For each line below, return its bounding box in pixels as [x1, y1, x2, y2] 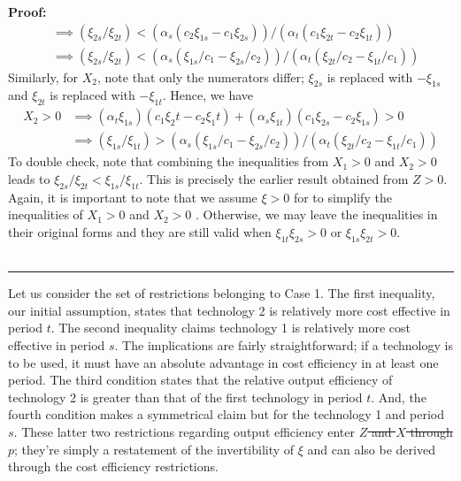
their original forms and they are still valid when [8, 222, 272, 240]
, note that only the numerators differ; [97, 67, 304, 86]
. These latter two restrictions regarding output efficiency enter [13, 423, 356, 441]
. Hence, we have [162, 86, 254, 104]
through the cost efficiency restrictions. [8, 457, 219, 476]
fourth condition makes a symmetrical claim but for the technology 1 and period [8, 405, 445, 424]
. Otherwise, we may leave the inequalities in [195, 205, 438, 224]
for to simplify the [293, 187, 392, 206]
